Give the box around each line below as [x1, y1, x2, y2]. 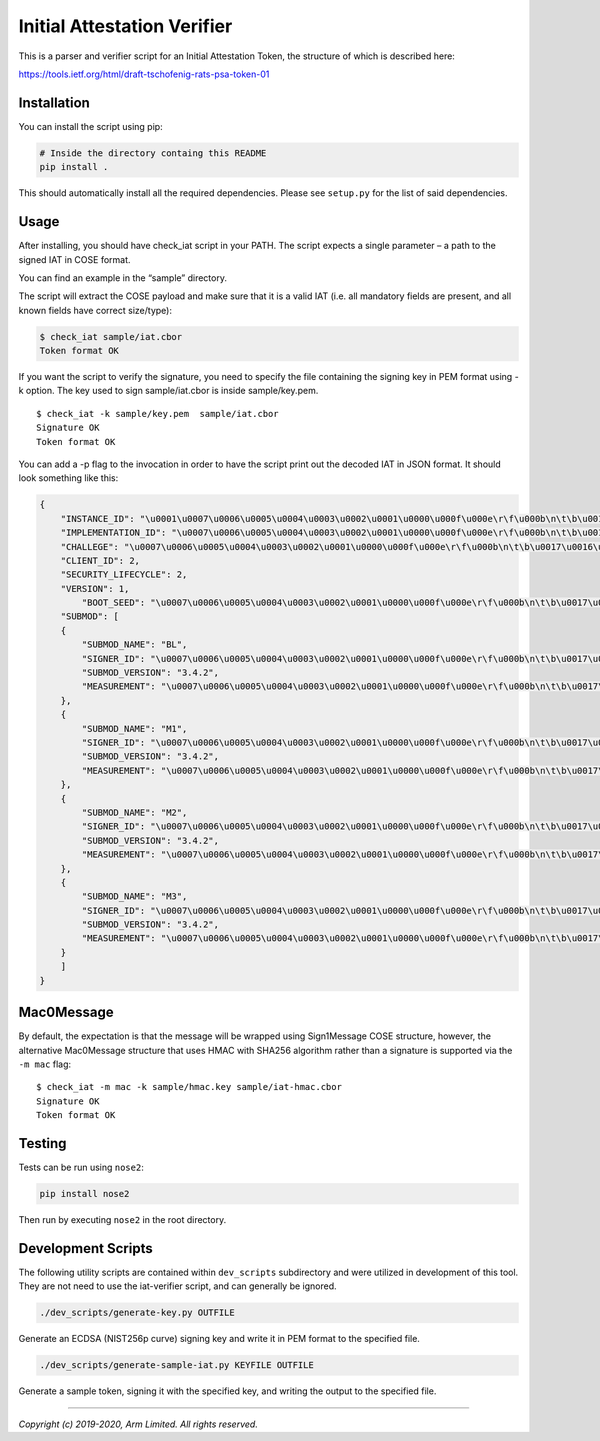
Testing [18, 1135, 67, 1152]
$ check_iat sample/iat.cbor [39, 331, 183, 342]
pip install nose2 [39, 1188, 130, 1199]
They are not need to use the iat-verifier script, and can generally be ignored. [18, 1280, 337, 1292]
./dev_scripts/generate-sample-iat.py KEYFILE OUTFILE [39, 1360, 314, 1371]
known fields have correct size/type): [18, 304, 172, 316]
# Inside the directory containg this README [39, 147, 267, 159]
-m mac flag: [18, 1058, 72, 1070]
